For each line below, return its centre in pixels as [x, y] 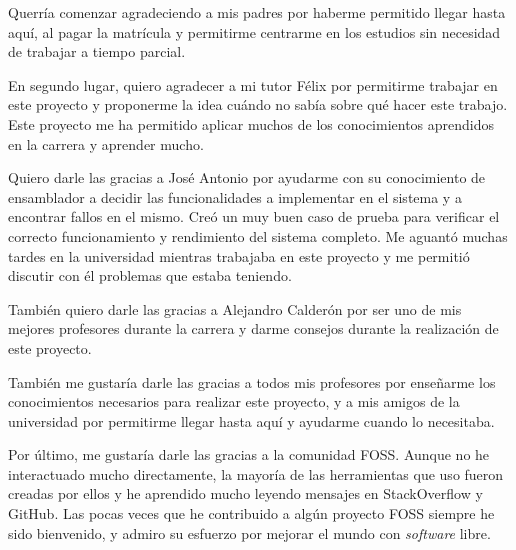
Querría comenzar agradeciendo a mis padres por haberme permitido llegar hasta [257, 12]
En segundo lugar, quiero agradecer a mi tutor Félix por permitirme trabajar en [253, 84]
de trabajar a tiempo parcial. [97, 51]
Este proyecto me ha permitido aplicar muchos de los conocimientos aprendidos [251, 123]
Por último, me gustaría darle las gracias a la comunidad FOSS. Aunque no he [249, 454]
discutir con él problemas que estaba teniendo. [150, 275]
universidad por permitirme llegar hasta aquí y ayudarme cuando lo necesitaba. [251, 420]
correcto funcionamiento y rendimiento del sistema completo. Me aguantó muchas [258, 235]
